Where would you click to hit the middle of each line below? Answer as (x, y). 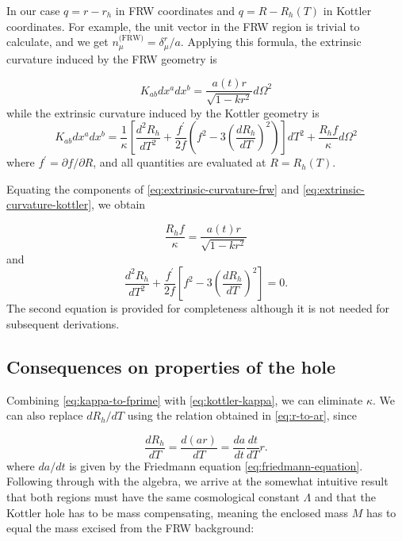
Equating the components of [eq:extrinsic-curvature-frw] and (153, 188)
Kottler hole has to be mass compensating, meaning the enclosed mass (178, 512)
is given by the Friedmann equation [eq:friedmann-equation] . (216, 465)
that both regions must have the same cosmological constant (153, 496)
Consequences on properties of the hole (171, 366)
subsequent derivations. (63, 323)
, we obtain (119, 204)
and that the (345, 496)
